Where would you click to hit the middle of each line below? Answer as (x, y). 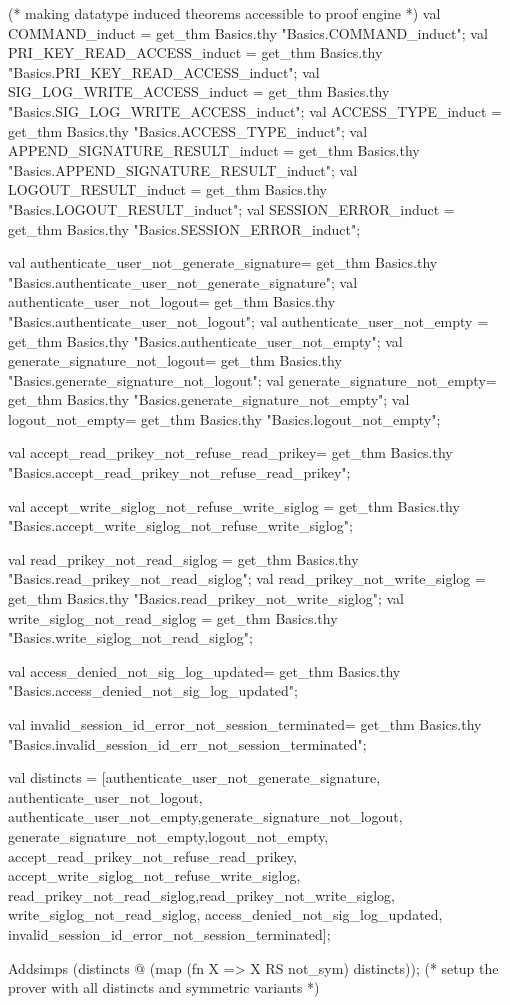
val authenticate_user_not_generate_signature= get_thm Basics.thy (223, 262)
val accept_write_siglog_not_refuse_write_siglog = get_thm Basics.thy (234, 505)
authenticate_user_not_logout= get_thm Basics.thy (172, 301)
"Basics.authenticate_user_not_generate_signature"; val (183, 281)
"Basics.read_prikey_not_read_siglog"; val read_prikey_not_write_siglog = (247, 578)
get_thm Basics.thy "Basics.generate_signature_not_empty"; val (209, 399)
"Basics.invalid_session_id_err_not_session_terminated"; (187, 743)
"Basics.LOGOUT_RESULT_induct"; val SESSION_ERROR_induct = (231, 208)
